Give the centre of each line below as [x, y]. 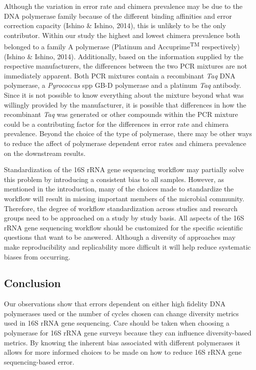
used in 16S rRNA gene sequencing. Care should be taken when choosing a [117, 323]
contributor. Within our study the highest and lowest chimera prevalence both [122, 35]
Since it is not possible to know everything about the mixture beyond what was [124, 95]
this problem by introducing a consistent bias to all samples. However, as [114, 179]
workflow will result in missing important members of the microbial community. [124, 198]
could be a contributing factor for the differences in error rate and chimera [116, 124]
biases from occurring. [37, 256]
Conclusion [32, 283]
